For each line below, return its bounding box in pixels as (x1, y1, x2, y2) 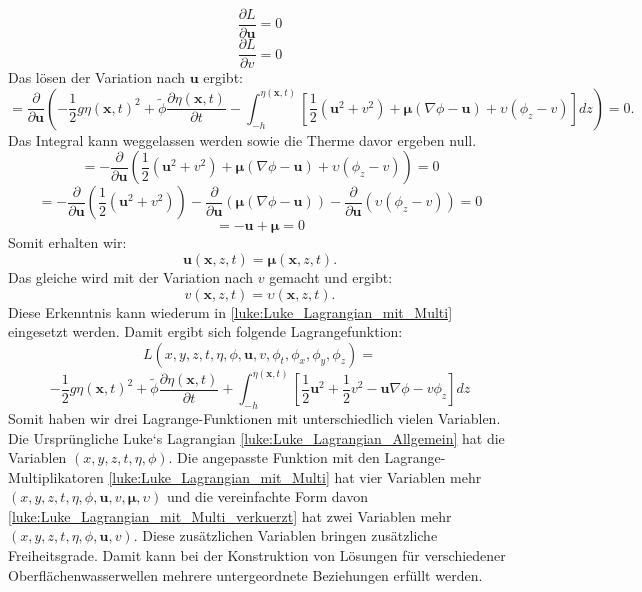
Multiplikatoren (8, 466, 104, 487)
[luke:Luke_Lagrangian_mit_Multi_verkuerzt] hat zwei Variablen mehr (8, 505, 452, 526)
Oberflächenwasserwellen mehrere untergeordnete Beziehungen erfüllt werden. (8, 564, 483, 585)
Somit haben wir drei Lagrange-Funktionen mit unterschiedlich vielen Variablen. (8, 407, 501, 428)
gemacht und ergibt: (269, 266, 393, 287)
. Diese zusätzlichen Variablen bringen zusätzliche (133, 525, 438, 546)
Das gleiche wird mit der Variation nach (8, 266, 253, 287)
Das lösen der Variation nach (8, 67, 185, 88)
